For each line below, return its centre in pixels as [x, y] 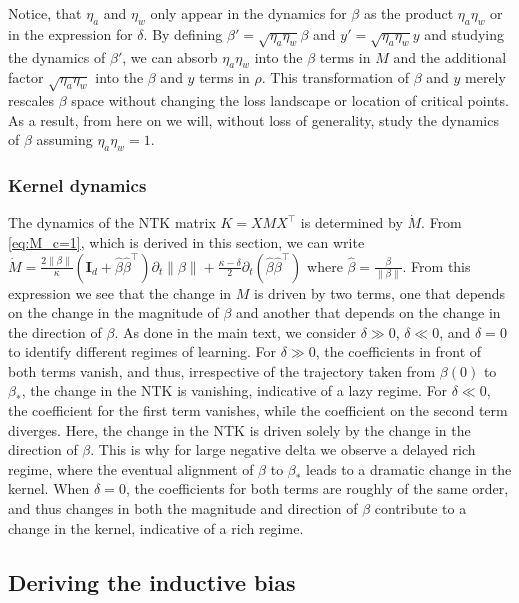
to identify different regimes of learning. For [142, 351]
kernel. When [49, 488]
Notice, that [45, 13]
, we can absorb [170, 56]
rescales [31, 100]
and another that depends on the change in [368, 312]
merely [485, 77]
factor [26, 77]
